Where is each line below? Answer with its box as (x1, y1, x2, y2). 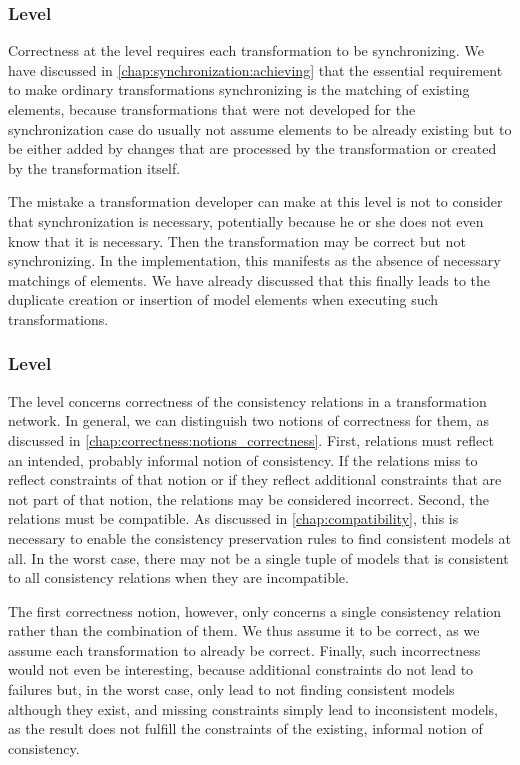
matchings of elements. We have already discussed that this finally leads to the (8, 269, 490, 290)
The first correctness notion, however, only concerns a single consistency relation (8, 600, 502, 621)
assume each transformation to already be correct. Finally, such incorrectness (8, 639, 481, 660)
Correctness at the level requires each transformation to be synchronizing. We (8, 40, 484, 61)
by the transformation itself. (8, 157, 181, 178)
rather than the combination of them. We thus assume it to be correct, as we (8, 620, 480, 641)
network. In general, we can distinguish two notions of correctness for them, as (8, 410, 489, 431)
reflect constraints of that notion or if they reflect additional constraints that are (8, 469, 502, 490)
